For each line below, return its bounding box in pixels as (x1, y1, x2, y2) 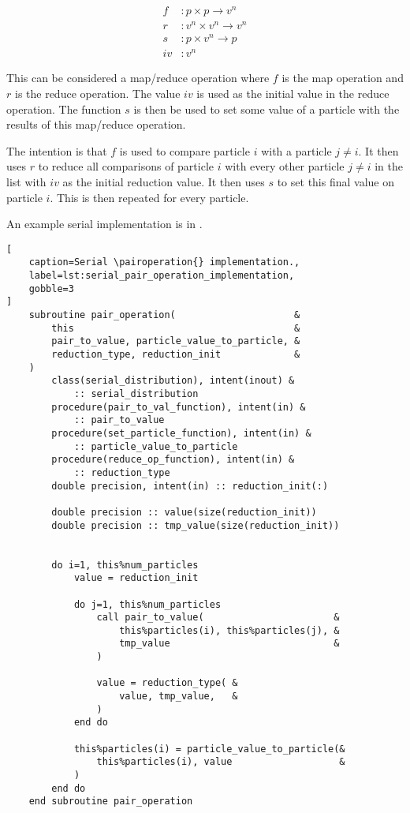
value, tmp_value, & (119, 691, 238, 702)
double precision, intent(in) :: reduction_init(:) (51, 480, 329, 492)
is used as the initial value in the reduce (196, 85, 389, 102)
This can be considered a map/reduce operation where (6, 69, 270, 86)
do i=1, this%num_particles (51, 559, 199, 571)
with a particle (261, 142, 332, 159)
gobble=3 (28, 283, 74, 294)
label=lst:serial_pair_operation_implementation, (28, 270, 295, 282)
